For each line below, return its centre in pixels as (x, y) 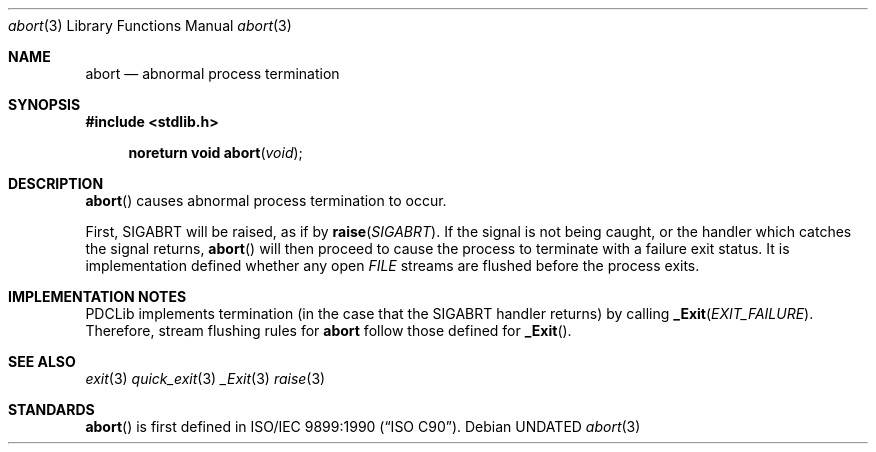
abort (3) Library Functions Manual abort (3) (150, 25)
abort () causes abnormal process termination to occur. (266, 200)
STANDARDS (51, 409)
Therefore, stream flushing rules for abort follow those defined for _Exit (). (328, 330)
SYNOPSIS (44, 104)
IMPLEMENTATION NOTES (97, 296)
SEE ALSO (42, 361)
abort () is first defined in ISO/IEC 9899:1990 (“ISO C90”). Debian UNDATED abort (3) (363, 426)
